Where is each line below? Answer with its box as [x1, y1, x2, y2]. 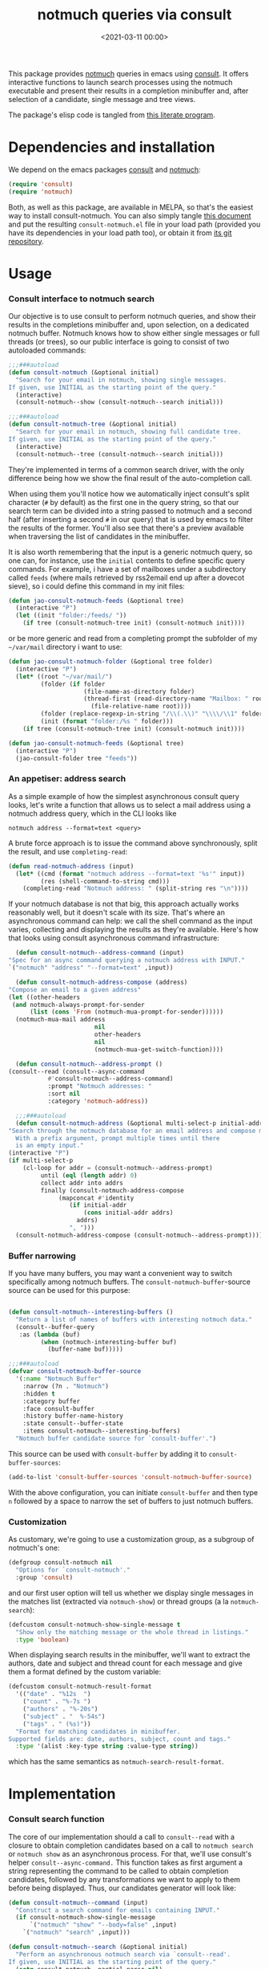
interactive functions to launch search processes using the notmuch [8, 77, 233, 87]
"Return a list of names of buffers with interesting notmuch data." [15, 1315, 252, 1323]
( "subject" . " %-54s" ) [22, 1712, 106, 1720]
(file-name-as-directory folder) [83, 687, 195, 695]
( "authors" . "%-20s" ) [22, 1705, 98, 1713]
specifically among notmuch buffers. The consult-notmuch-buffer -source [8, 1277, 251, 1286]
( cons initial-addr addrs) [83, 1209, 174, 1217]
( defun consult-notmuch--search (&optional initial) [8, 1943, 188, 1951]
